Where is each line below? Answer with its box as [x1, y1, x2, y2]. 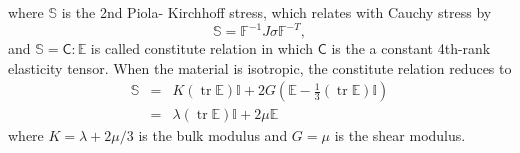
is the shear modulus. [334, 125, 466, 146]
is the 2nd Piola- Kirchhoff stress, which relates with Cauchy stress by [61, 2, 492, 22]
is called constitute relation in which [90, 38, 314, 59]
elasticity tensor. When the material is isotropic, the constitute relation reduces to [8, 57, 512, 78]
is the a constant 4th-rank [331, 38, 491, 59]
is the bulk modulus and [138, 125, 288, 146]
